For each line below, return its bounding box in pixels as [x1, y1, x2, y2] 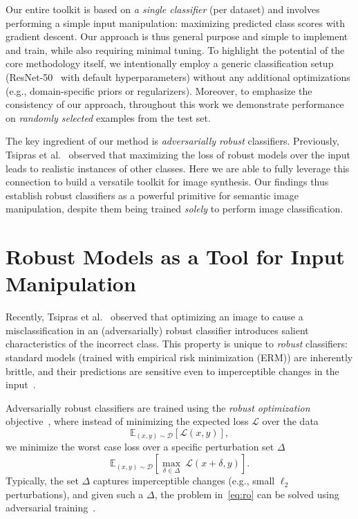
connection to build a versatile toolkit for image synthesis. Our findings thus [6, 174, 329, 189]
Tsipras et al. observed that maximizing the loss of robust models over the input [6, 147, 350, 161]
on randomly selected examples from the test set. [6, 110, 211, 125]
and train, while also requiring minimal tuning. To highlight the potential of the [6, 42, 345, 57]
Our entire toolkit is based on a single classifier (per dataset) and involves [6, 2, 320, 16]
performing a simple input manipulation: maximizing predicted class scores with [6, 15, 345, 30]
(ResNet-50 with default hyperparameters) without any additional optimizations [6, 69, 350, 84]
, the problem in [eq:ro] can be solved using [154, 486, 339, 501]
